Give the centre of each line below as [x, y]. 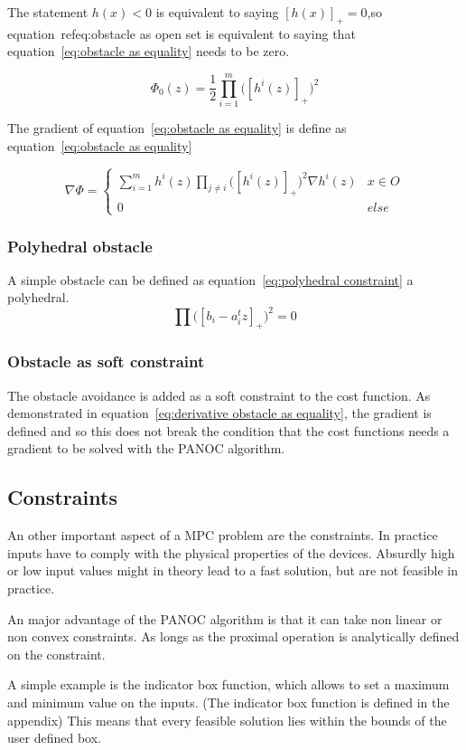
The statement [48, 12]
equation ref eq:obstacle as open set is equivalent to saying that [182, 33]
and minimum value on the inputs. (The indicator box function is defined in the [228, 702]
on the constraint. [56, 654]
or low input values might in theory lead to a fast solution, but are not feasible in [233, 570]
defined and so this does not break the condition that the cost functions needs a [228, 430]
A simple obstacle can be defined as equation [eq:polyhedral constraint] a [210, 279]
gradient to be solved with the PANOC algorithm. [146, 448]
